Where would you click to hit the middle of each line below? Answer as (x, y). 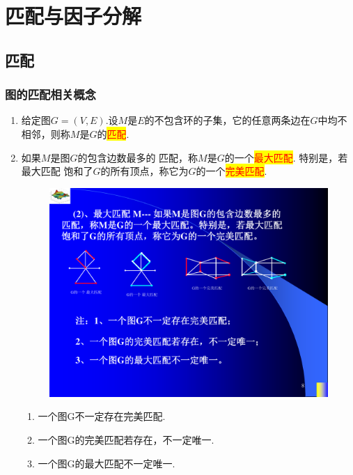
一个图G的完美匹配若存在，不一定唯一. (126, 440)
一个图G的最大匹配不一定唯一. (107, 463)
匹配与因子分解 (73, 16)
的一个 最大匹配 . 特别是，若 (286, 157)
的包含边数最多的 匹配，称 (138, 157)
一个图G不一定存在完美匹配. (102, 416)
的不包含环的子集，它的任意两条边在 (227, 120)
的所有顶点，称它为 (144, 171)
